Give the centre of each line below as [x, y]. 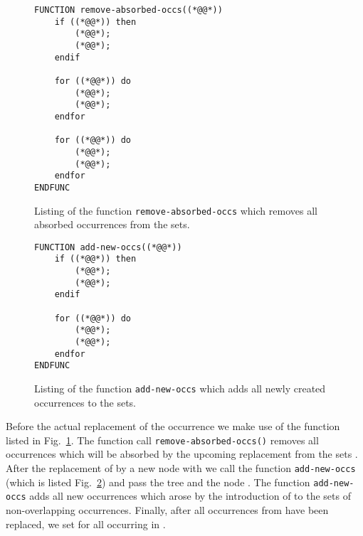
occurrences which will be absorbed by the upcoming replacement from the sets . [182, 454]
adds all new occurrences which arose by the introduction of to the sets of [190, 496]
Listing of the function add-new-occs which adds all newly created [180, 388]
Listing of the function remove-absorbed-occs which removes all [176, 210]
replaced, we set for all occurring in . [86, 524]
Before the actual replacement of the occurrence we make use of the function [173, 426]
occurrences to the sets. [85, 402]
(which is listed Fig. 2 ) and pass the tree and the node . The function [158, 482]
